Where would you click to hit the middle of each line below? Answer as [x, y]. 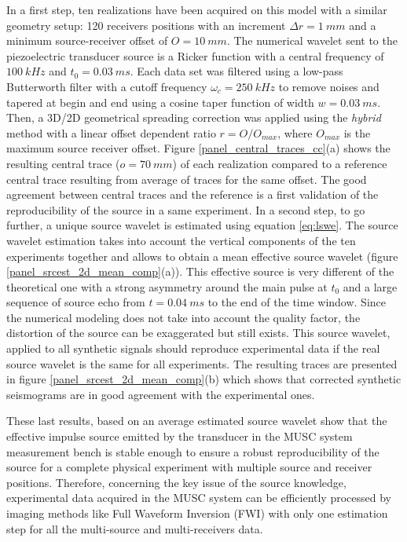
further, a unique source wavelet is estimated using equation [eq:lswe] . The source [202, 225]
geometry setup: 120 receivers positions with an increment [146, 25]
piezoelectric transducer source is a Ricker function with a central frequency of [195, 55]
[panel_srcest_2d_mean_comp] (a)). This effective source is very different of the [200, 271]
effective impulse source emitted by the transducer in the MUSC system [180, 436]
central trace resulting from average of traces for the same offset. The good [187, 179]
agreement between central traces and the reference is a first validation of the [192, 194]
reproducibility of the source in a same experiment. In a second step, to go [186, 209]
